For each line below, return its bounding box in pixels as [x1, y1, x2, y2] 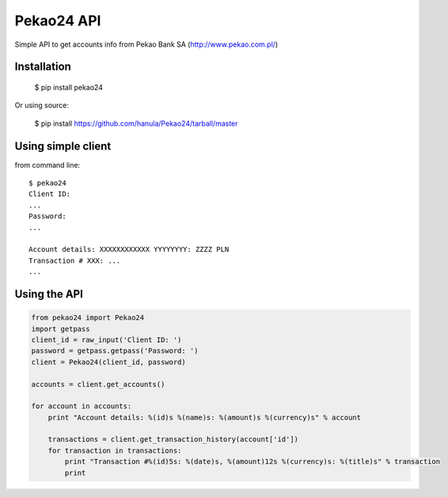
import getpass [31, 324, 90, 333]
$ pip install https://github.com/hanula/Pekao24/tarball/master [34, 119, 238, 128]
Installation [14, 60, 71, 74]
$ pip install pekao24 [34, 82, 103, 92]
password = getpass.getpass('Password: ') [31, 347, 199, 355]
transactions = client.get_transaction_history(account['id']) [47, 435, 299, 444]
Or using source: [14, 101, 70, 110]
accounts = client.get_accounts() [31, 380, 165, 389]
